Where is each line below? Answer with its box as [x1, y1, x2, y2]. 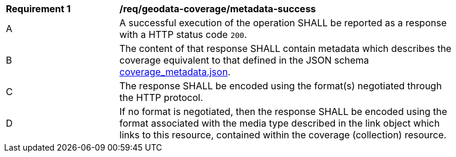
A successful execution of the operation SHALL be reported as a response [119, 17, 447, 29]
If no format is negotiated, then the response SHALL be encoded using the [119, 106, 447, 117]
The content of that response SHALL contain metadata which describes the [119, 43, 452, 54]
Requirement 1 [6, 3, 71, 15]
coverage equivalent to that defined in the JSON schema [119, 54, 369, 66]
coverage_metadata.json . [119, 66, 231, 78]
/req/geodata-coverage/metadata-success [119, 3, 316, 15]
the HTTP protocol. [119, 92, 203, 103]
